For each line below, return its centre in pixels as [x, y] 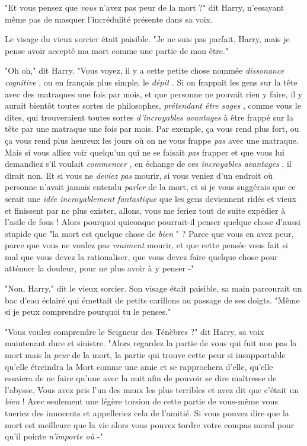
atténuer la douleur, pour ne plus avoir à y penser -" [100, 268]
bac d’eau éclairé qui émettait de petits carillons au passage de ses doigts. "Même [152, 300]
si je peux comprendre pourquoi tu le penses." [88, 311]
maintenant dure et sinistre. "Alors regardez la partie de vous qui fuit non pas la [151, 343]
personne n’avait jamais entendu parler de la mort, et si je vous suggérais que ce [150, 187]
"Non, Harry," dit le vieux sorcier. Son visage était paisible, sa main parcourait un [153, 288]
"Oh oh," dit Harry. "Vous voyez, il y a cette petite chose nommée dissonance [145, 70]
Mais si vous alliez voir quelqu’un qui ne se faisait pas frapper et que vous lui [145, 152]
